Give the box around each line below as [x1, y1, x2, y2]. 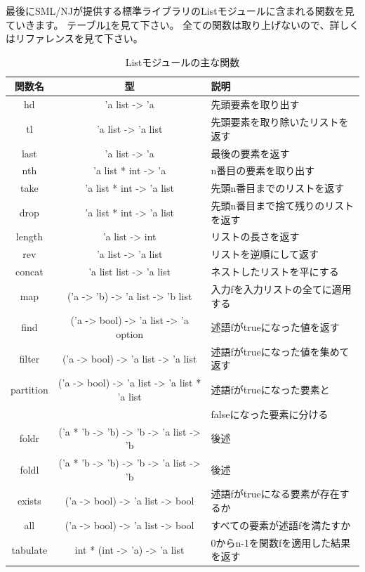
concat [15, 264, 44, 279]
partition [11, 382, 48, 397]
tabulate [11, 542, 48, 557]
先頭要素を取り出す [211, 97, 300, 112]
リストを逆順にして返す [211, 247, 319, 261]
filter [19, 351, 40, 365]
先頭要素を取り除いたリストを [211, 115, 349, 129]
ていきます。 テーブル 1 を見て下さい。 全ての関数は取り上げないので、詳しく [6, 17, 359, 32]
